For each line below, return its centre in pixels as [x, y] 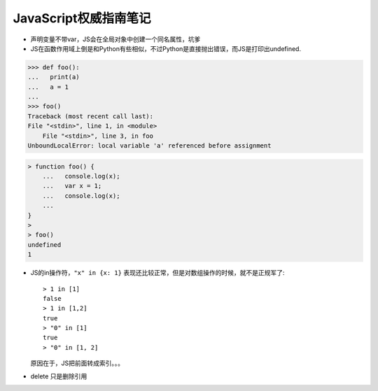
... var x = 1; [72, 186]
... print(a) [54, 77]
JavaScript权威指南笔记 [82, 18]
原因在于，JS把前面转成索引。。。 [77, 363]
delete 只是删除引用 [59, 376]
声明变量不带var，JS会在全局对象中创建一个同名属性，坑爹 [115, 39]
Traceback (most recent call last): [91, 116]
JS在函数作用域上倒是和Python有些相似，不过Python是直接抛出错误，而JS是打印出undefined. [166, 48]
